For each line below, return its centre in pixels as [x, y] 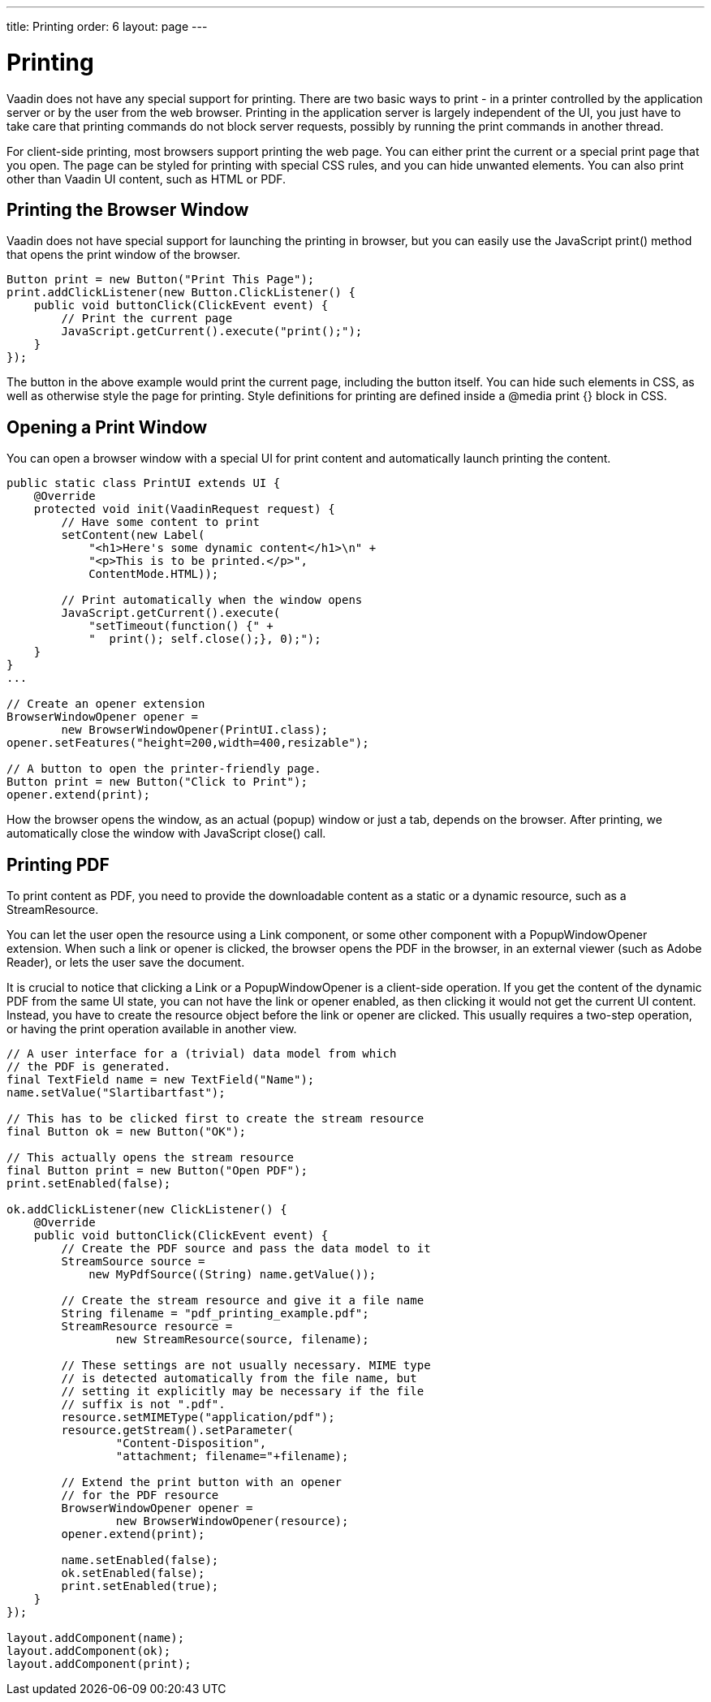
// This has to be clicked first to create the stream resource [215, 1119]
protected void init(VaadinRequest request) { [184, 509]
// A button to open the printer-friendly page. [164, 769]
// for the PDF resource [140, 1495]
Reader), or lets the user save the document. [126, 963]
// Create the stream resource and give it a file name [243, 1301]
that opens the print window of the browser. [123, 255]
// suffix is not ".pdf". [143, 1405]
